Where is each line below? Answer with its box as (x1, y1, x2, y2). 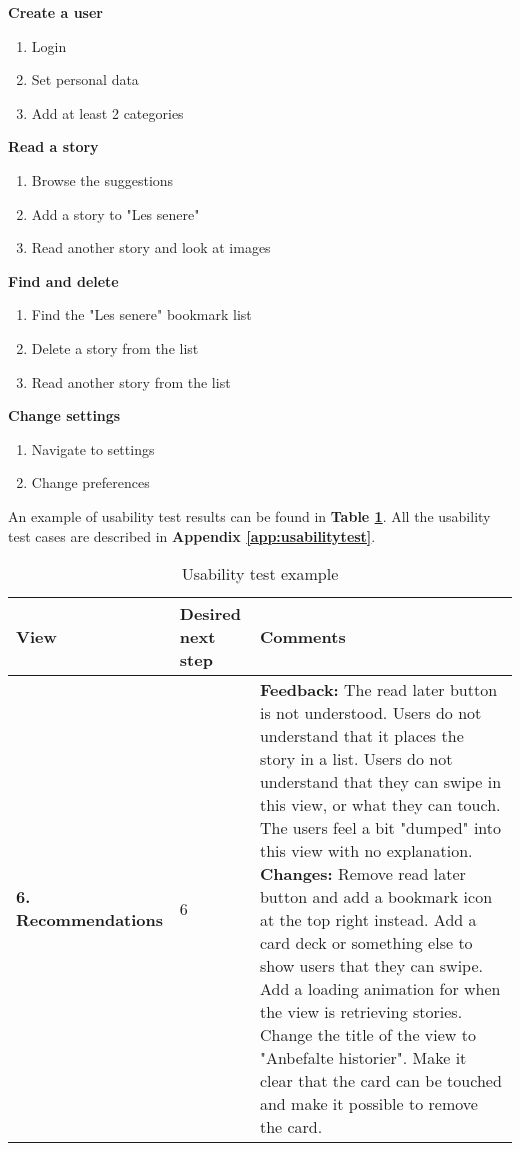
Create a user (8, 2, 103, 22)
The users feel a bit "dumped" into (259, 816, 502, 840)
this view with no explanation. (259, 839, 473, 863)
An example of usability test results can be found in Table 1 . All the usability (8, 505, 491, 526)
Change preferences (31, 472, 150, 493)
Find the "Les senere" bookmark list (31, 304, 252, 325)
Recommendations (16, 908, 164, 932)
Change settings (8, 405, 121, 426)
